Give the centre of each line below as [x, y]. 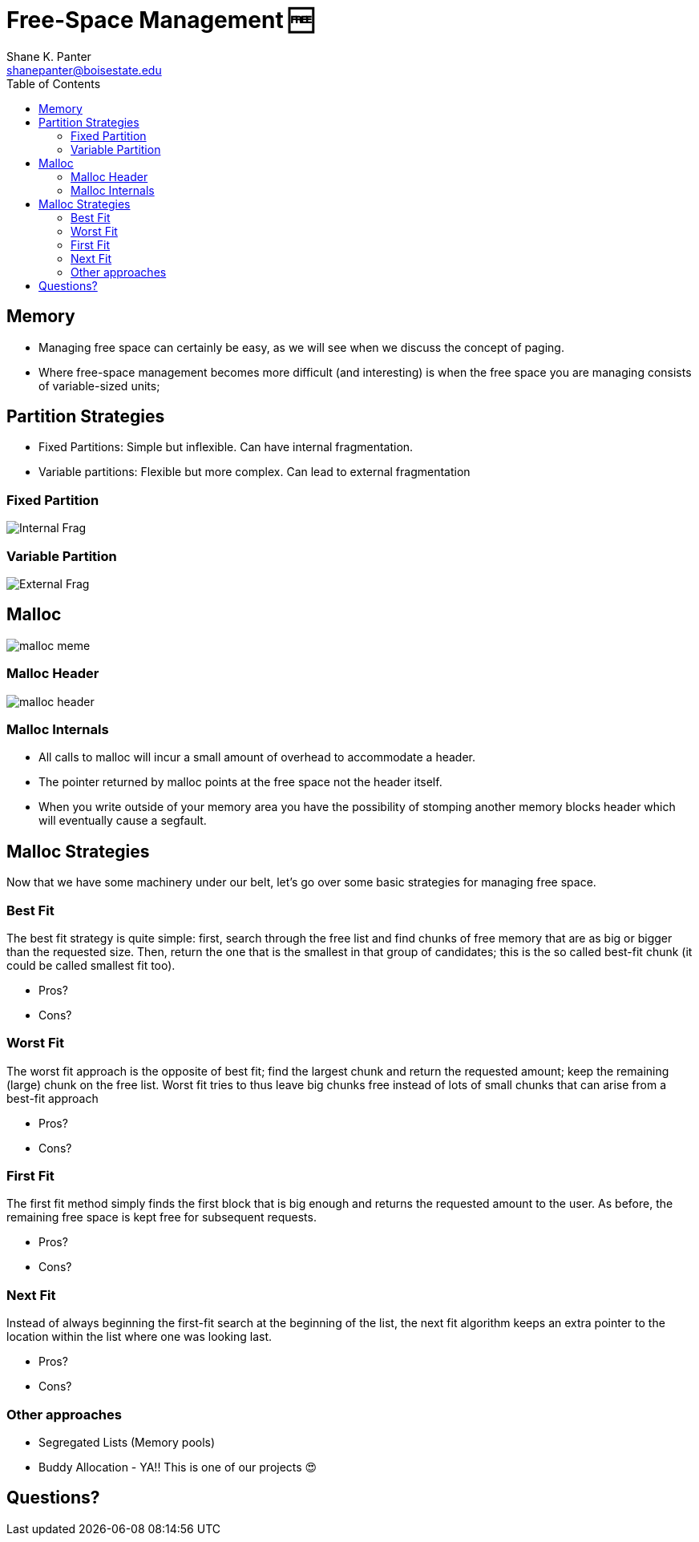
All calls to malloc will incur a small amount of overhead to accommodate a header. [257, 757]
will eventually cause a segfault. [123, 821]
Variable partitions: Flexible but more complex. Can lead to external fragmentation [255, 472]
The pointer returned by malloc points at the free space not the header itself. [240, 782]
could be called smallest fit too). [91, 965]
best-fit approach [53, 1098]
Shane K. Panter [49, 56]
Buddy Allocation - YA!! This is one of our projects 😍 [178, 1467]
